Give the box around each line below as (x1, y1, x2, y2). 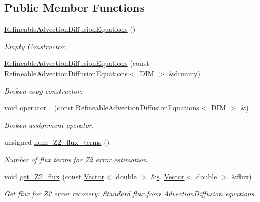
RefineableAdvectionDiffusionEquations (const (4, 58, 149, 69)
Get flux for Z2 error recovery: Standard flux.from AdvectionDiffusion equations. (4, 188, 256, 199)
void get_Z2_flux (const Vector (4, 171, 104, 182)
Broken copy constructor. (4, 85, 83, 96)
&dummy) (168, 68, 201, 78)
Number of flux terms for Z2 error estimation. (4, 153, 149, 164)
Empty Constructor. (4, 40, 67, 51)
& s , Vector (151, 171, 185, 182)
